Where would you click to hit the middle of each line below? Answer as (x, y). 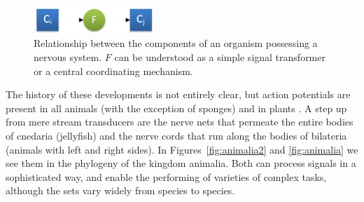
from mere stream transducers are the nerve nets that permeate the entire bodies (180, 122)
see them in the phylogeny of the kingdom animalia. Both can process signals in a (181, 163)
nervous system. (68, 57)
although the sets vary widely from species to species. (120, 190)
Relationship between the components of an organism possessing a (176, 43)
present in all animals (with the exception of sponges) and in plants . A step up (176, 108)
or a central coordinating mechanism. (113, 70)
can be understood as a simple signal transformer (220, 57)
